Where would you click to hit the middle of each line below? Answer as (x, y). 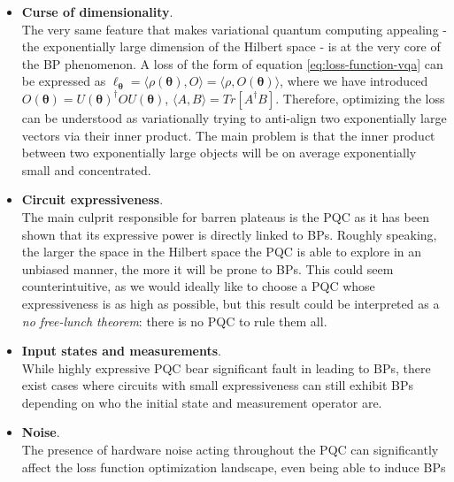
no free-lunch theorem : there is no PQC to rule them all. (174, 321)
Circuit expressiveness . (92, 199)
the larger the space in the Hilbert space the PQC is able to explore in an (222, 252)
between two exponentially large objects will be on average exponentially (219, 153)
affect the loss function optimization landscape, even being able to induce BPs (234, 467)
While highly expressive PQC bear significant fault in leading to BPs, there (226, 367)
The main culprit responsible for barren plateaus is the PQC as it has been (225, 216)
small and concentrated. (86, 169)
